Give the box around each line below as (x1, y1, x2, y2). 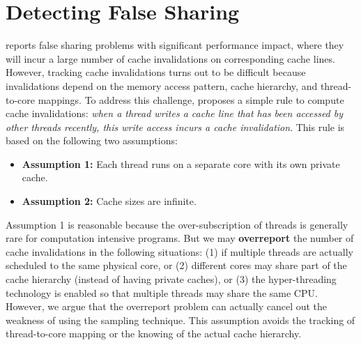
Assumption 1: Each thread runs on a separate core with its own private (22, 156, 340, 171)
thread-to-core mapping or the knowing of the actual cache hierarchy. (6, 326, 302, 341)
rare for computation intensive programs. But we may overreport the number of (6, 231, 354, 245)
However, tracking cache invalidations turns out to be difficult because (6, 65, 306, 79)
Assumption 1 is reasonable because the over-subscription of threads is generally (6, 217, 348, 231)
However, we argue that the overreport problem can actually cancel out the (6, 299, 328, 314)
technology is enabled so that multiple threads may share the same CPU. (6, 285, 318, 300)
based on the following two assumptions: (6, 133, 178, 148)
